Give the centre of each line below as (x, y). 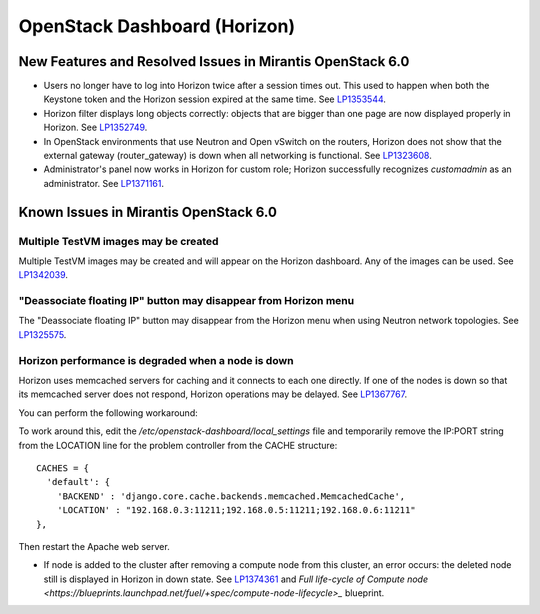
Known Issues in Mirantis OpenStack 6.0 (147, 211)
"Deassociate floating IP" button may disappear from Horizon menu (186, 301)
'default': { (78, 482)
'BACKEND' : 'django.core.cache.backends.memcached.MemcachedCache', (231, 496)
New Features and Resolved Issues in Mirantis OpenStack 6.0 (214, 61)
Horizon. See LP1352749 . (95, 127)
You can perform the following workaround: (108, 412)
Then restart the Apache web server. (94, 546)
